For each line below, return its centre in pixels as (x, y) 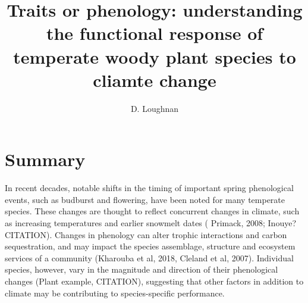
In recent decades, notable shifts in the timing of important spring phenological (149, 188)
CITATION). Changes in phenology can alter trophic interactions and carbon (146, 234)
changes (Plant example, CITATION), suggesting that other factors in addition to (154, 281)
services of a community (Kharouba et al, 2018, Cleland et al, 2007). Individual (149, 257)
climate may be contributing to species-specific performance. (115, 293)
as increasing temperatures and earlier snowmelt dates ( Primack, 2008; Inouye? (150, 223)
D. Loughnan (155, 108)
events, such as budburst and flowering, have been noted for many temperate (145, 199)
